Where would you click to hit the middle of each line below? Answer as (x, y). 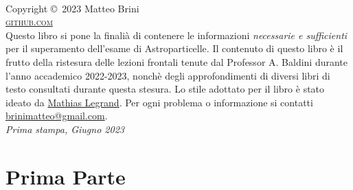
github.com (29, 22)
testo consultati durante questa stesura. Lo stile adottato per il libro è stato (165, 89)
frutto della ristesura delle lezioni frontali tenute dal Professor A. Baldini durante (177, 61)
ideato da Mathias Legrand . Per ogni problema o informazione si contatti (159, 102)
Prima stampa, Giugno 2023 (65, 129)
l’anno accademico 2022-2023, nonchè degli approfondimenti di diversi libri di (168, 75)
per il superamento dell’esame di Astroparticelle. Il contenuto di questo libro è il (174, 48)
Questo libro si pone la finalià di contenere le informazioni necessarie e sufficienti (176, 35)
